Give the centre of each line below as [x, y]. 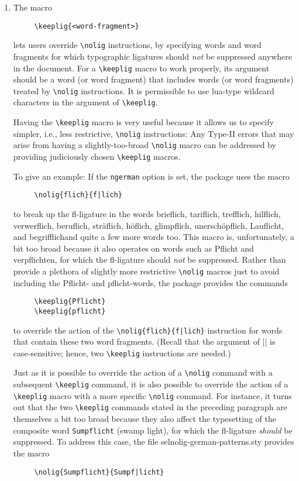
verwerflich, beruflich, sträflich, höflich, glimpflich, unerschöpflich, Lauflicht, [149, 225]
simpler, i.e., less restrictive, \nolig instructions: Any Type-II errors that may [154, 133]
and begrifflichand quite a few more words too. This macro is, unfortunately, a [154, 237]
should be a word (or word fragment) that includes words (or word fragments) [153, 79]
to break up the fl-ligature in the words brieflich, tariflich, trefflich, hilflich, [147, 214]
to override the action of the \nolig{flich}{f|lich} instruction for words [148, 330]
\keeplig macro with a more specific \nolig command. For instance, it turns [152, 395]
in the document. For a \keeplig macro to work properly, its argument [141, 68]
